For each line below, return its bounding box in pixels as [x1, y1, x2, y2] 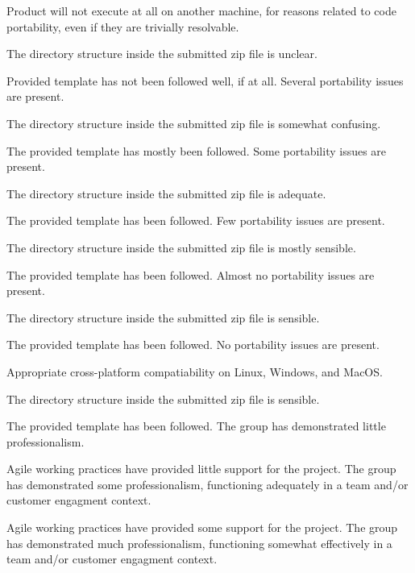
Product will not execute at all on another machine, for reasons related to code [6, 2, 396, 19]
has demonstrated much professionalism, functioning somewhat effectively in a [6, 534, 392, 551]
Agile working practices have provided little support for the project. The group [6, 460, 396, 477]
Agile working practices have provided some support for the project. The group [6, 519, 398, 536]
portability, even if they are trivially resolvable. [6, 18, 239, 35]
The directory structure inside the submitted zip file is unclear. [6, 45, 317, 62]
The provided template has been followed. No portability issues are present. [6, 336, 380, 353]
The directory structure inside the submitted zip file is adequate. [6, 185, 326, 201]
